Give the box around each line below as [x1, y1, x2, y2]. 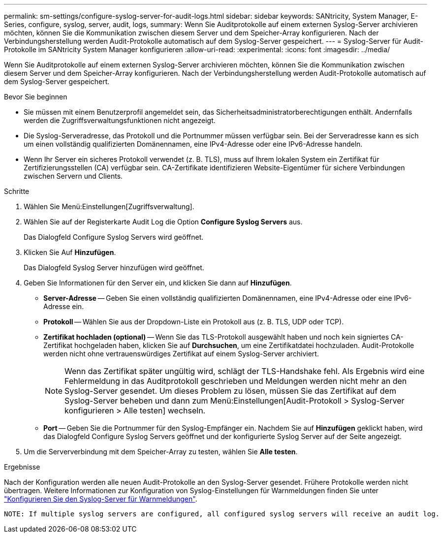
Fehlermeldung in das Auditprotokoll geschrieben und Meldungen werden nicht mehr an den [64, 376, 407, 386]
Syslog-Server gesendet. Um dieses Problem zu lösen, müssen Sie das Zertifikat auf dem [64, 386, 396, 396]
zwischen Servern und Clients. [24, 172, 123, 180]
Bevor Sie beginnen [4, 93, 67, 101]
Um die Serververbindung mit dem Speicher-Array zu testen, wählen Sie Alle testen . [24, 447, 298, 456]
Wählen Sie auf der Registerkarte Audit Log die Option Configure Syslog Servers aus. [24, 218, 303, 226]
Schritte [4, 187, 30, 195]
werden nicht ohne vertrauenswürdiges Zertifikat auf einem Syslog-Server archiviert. [43, 349, 319, 358]
